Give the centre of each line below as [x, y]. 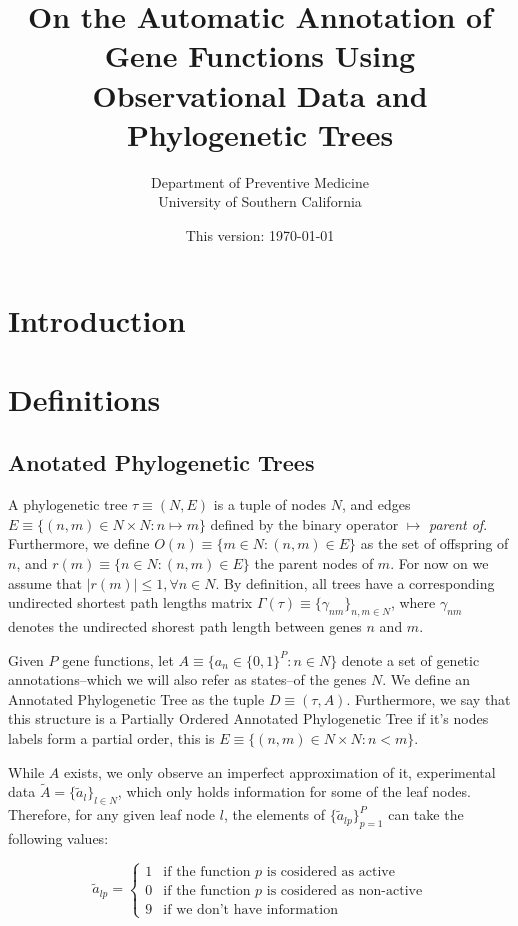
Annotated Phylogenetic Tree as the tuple [136, 698]
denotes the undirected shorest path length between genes [185, 626]
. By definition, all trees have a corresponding [355, 582]
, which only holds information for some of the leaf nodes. [294, 791]
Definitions [84, 398]
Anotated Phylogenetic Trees [161, 462]
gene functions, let [118, 659]
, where [413, 602]
